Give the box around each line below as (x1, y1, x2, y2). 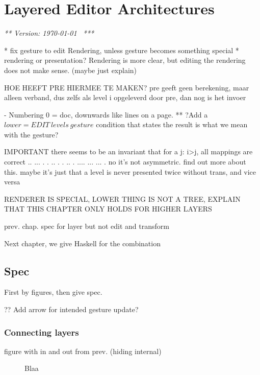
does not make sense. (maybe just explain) (4, 64, 137, 75)
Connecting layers (4, 325, 79, 338)
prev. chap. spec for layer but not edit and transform (4, 221, 169, 231)
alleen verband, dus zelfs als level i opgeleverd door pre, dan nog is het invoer (4, 92, 246, 103)
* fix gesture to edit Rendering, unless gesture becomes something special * (4, 44, 239, 55)
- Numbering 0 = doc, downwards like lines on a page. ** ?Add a (4, 109, 208, 120)
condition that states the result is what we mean (96, 119, 248, 130)
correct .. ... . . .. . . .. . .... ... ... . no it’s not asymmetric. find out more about (4, 156, 246, 167)
